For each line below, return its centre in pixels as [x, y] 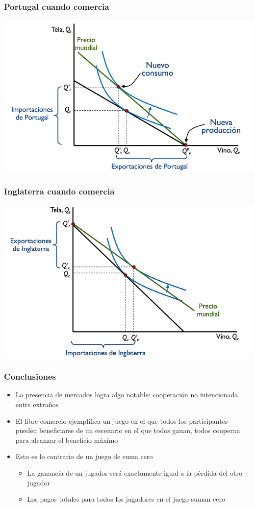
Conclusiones [30, 376]
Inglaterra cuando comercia [59, 191]
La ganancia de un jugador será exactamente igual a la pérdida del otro [135, 473]
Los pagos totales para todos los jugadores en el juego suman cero [126, 499]
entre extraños [37, 404]
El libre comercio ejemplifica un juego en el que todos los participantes [122, 421]
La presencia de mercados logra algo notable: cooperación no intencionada [127, 395]
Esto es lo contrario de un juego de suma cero [84, 456]
